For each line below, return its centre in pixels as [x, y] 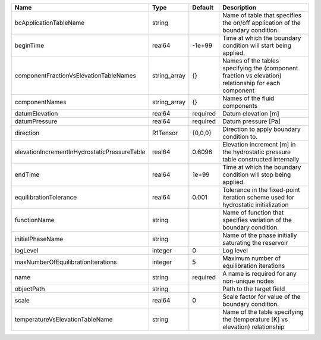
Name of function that [253, 213]
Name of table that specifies [262, 15]
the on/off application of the [262, 23]
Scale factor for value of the [262, 297]
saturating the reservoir [255, 243]
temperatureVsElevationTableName [64, 319]
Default [203, 7]
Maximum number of [252, 258]
